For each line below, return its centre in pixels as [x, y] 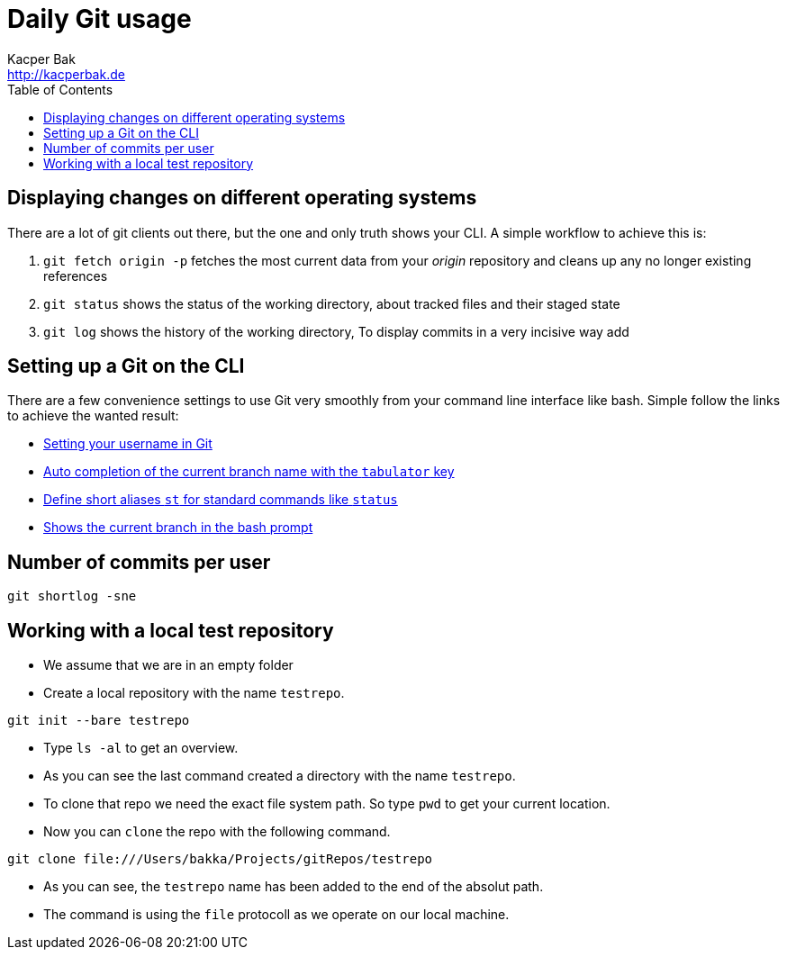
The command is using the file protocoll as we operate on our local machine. [276, 915]
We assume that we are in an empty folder [168, 665]
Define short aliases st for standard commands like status [221, 500]
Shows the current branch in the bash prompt [178, 528]
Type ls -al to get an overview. [141, 748]
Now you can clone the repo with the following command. [217, 832]
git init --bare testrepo [99, 721]
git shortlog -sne [72, 596]
